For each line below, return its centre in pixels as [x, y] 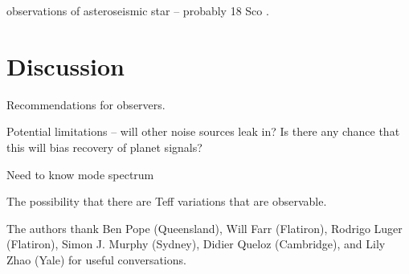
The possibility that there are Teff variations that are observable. [167, 201]
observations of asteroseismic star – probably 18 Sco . [138, 10]
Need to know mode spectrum [80, 174]
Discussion [65, 65]
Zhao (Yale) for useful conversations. [96, 259]
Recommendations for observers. [86, 104]
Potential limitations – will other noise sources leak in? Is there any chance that [203, 131]
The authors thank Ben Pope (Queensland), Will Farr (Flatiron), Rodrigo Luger [204, 228]
